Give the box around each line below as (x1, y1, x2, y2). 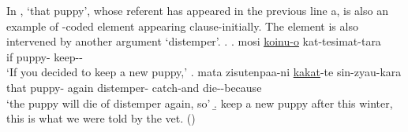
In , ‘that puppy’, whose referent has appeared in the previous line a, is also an (6, 2, 388, 18)
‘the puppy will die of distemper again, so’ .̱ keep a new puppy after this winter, (6, 94, 393, 111)
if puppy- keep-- (6, 48, 83, 64)
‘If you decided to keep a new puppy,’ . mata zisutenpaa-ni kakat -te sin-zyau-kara (6, 64, 402, 80)
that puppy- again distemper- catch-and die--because (6, 79, 262, 95)
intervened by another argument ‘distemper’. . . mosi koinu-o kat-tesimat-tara (6, 33, 381, 49)
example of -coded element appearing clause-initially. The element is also (6, 17, 358, 34)
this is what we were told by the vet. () (6, 110, 196, 126)
